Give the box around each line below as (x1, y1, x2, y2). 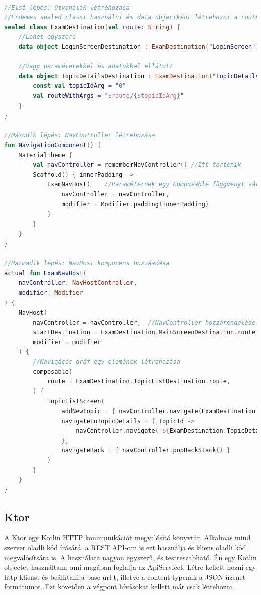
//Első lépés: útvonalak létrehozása (4, 4, 130, 11)
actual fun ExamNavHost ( (4, 269, 87, 277)
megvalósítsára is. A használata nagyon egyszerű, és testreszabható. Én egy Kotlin (4, 552, 257, 562)
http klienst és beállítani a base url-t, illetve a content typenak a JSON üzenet (4, 571, 246, 582)
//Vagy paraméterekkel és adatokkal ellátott (18, 63, 173, 70)
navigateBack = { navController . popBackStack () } (61, 447, 231, 454)
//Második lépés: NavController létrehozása (4, 132, 155, 139)
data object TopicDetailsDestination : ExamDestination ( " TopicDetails (18, 72, 259, 80)
